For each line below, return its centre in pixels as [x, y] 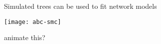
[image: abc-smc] [33, 22]
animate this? [25, 37]
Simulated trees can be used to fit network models [80, 6]
